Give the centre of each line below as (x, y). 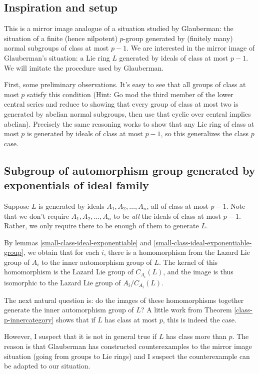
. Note (236, 206)
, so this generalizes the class (204, 133)
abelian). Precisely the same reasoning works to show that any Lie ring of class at (129, 123)
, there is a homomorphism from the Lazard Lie (177, 252)
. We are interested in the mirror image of (191, 48)
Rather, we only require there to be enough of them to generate (101, 226)
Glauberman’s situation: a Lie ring (57, 57)
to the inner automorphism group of (97, 262)
